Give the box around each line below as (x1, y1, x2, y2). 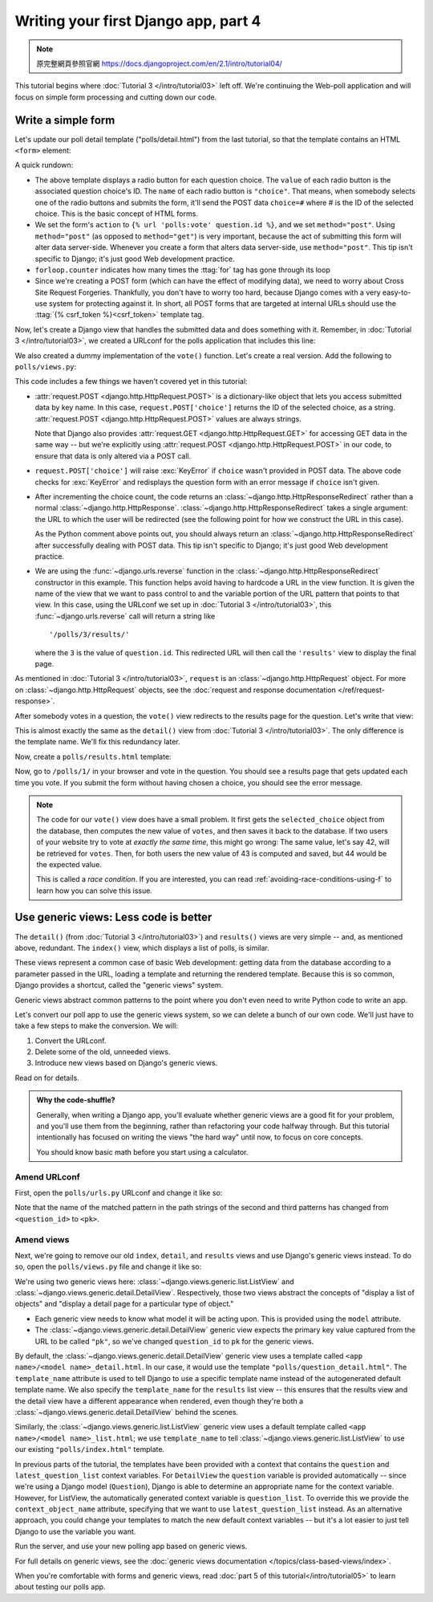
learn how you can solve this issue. (36, 886, 152, 895)
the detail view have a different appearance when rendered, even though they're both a (14, 1396, 304, 1405)
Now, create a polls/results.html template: (14, 752, 172, 761)
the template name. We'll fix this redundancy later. (14, 737, 180, 747)
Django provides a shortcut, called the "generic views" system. (14, 980, 224, 990)
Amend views (14, 1233, 70, 1245)
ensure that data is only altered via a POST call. (34, 450, 192, 461)
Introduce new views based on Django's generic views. (34, 1058, 218, 1068)
